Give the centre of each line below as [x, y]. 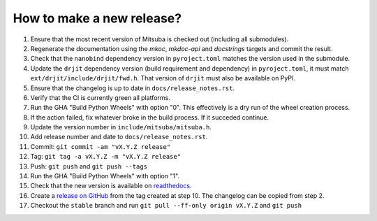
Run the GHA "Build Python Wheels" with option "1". [105, 176]
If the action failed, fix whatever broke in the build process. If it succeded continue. [149, 117]
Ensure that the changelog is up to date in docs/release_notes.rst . [133, 88]
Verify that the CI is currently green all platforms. [100, 97]
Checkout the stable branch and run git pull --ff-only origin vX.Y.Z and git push [166, 206]
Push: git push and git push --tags [89, 166]
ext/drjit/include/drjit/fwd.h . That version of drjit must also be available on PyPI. [163, 78]
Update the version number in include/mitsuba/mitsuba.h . [121, 127]
